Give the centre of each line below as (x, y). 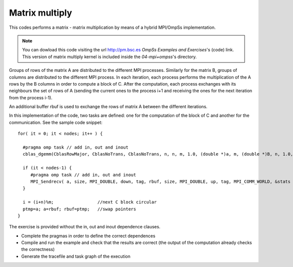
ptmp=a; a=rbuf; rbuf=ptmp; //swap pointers (79, 209)
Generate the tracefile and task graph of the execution (76, 256)
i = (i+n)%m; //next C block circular (90, 202)
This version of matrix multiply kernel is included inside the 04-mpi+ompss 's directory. (110, 57)
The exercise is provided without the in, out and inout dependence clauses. (85, 227)
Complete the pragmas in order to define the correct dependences (88, 236)
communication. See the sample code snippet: (56, 122)
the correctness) (38, 249)
